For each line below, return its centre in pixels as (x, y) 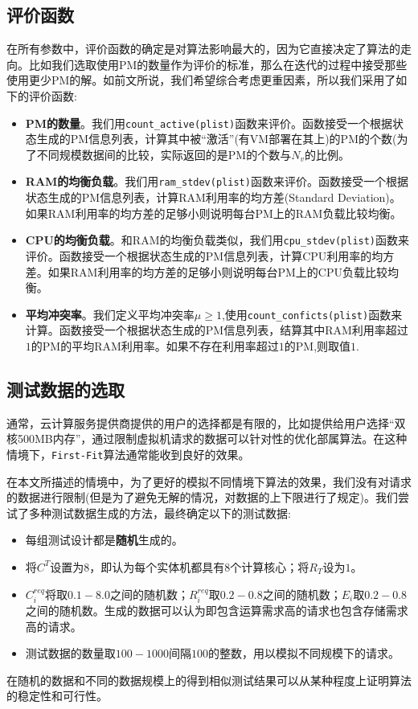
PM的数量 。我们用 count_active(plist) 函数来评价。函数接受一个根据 (209, 123)
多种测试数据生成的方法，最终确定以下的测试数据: (160, 512)
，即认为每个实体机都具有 (157, 566)
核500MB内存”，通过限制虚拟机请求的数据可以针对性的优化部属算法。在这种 (207, 439)
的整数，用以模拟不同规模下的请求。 (303, 653)
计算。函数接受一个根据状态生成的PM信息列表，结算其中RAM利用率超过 (217, 330)
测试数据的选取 (66, 389)
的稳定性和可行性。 (57, 696)
